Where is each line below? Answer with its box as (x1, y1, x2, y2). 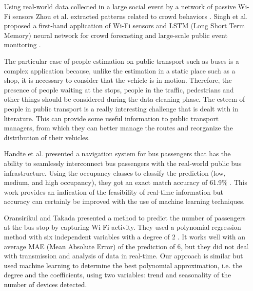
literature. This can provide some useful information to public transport (4, 113, 219, 123)
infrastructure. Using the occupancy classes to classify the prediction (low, (4, 167, 226, 178)
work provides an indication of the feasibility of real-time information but (4, 186, 223, 197)
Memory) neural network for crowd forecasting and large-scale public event (4, 30, 228, 40)
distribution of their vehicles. (4, 132, 90, 142)
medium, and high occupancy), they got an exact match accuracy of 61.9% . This (4, 177, 248, 187)
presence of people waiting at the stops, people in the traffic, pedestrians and (4, 84, 234, 94)
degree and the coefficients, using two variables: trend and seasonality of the (4, 270, 231, 280)
